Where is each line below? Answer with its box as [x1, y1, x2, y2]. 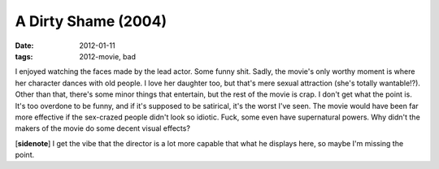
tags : [15, 51, 33, 61]
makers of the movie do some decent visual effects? [15, 123, 191, 133]
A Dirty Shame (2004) [15, 12, 167, 30]
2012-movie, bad [79, 51, 136, 61]
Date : [15, 41, 34, 50]
